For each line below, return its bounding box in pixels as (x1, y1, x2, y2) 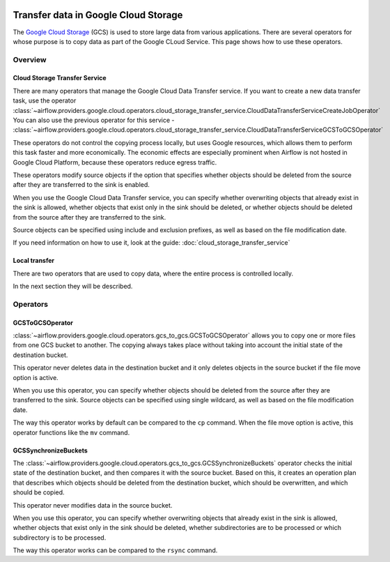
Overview (13, 54, 47, 64)
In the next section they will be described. (13, 282, 133, 291)
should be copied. (13, 488, 65, 496)
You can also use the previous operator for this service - (13, 116, 175, 125)
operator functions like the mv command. (13, 428, 130, 436)
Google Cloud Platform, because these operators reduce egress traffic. (13, 158, 217, 167)
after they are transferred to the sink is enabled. (13, 181, 150, 189)
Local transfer (13, 257, 55, 265)
